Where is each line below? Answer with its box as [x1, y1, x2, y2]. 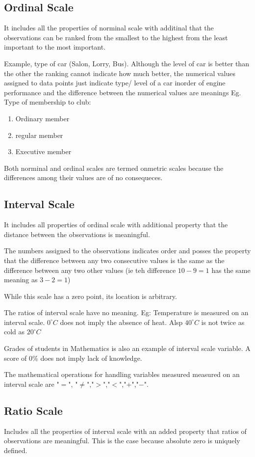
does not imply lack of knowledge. [40, 352, 142, 363]
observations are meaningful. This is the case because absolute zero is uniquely [4, 435, 240, 446]
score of [4, 352, 27, 363]
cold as [4, 326, 25, 337]
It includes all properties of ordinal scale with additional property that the [4, 219, 228, 230]
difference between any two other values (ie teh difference [4, 265, 176, 275]
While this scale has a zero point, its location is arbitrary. [4, 291, 177, 301]
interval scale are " [4, 378, 59, 389]
